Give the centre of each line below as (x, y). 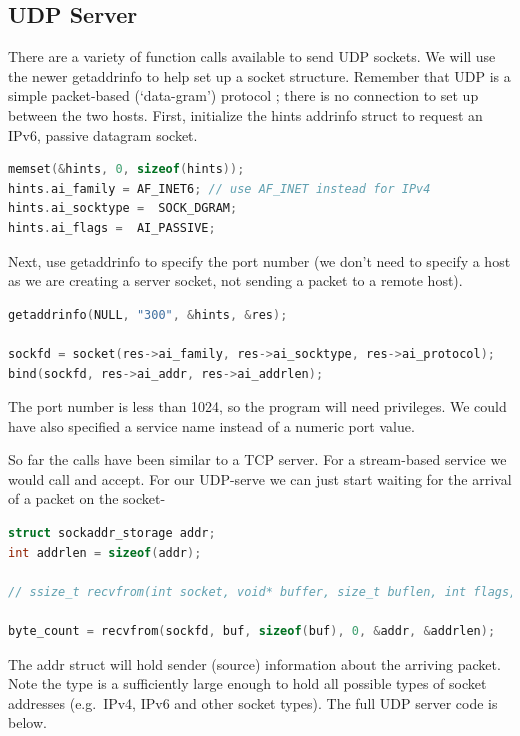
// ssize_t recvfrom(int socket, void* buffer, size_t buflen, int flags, (262, 591)
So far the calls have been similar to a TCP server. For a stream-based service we (257, 459)
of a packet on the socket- (87, 498)
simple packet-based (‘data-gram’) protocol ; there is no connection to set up (243, 95)
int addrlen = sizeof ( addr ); (105, 552)
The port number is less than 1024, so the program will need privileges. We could (257, 406)
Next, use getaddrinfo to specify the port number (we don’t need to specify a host (259, 260)
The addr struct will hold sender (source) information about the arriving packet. (254, 663)
